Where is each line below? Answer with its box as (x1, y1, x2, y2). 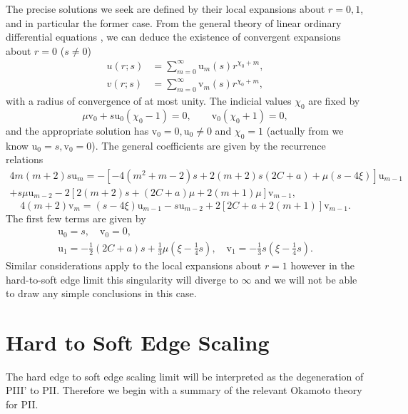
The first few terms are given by (6, 210, 146, 225)
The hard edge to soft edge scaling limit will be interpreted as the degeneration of (6, 368, 364, 383)
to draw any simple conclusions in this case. (6, 286, 197, 301)
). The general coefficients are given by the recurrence (91, 138, 326, 152)
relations (6, 152, 44, 167)
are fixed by (308, 93, 360, 108)
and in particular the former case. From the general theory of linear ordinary (6, 15, 342, 30)
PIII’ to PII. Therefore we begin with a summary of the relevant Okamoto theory (6, 383, 362, 398)
